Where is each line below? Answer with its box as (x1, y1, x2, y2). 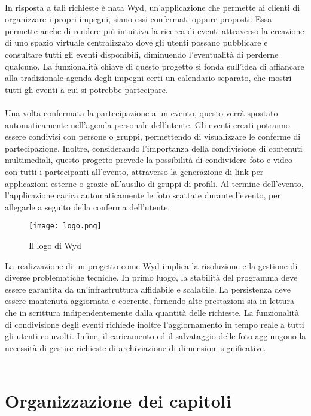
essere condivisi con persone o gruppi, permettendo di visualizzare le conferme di (5, 130, 301, 143)
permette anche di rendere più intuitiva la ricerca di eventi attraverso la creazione (5, 24, 304, 37)
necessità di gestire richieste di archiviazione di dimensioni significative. (5, 341, 266, 354)
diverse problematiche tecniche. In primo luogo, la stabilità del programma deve (5, 271, 298, 284)
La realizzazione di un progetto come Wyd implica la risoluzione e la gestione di (5, 259, 298, 272)
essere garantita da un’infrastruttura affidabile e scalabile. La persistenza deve (5, 282, 291, 295)
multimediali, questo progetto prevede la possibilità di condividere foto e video (5, 153, 293, 166)
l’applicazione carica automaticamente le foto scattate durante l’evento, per (5, 189, 281, 201)
